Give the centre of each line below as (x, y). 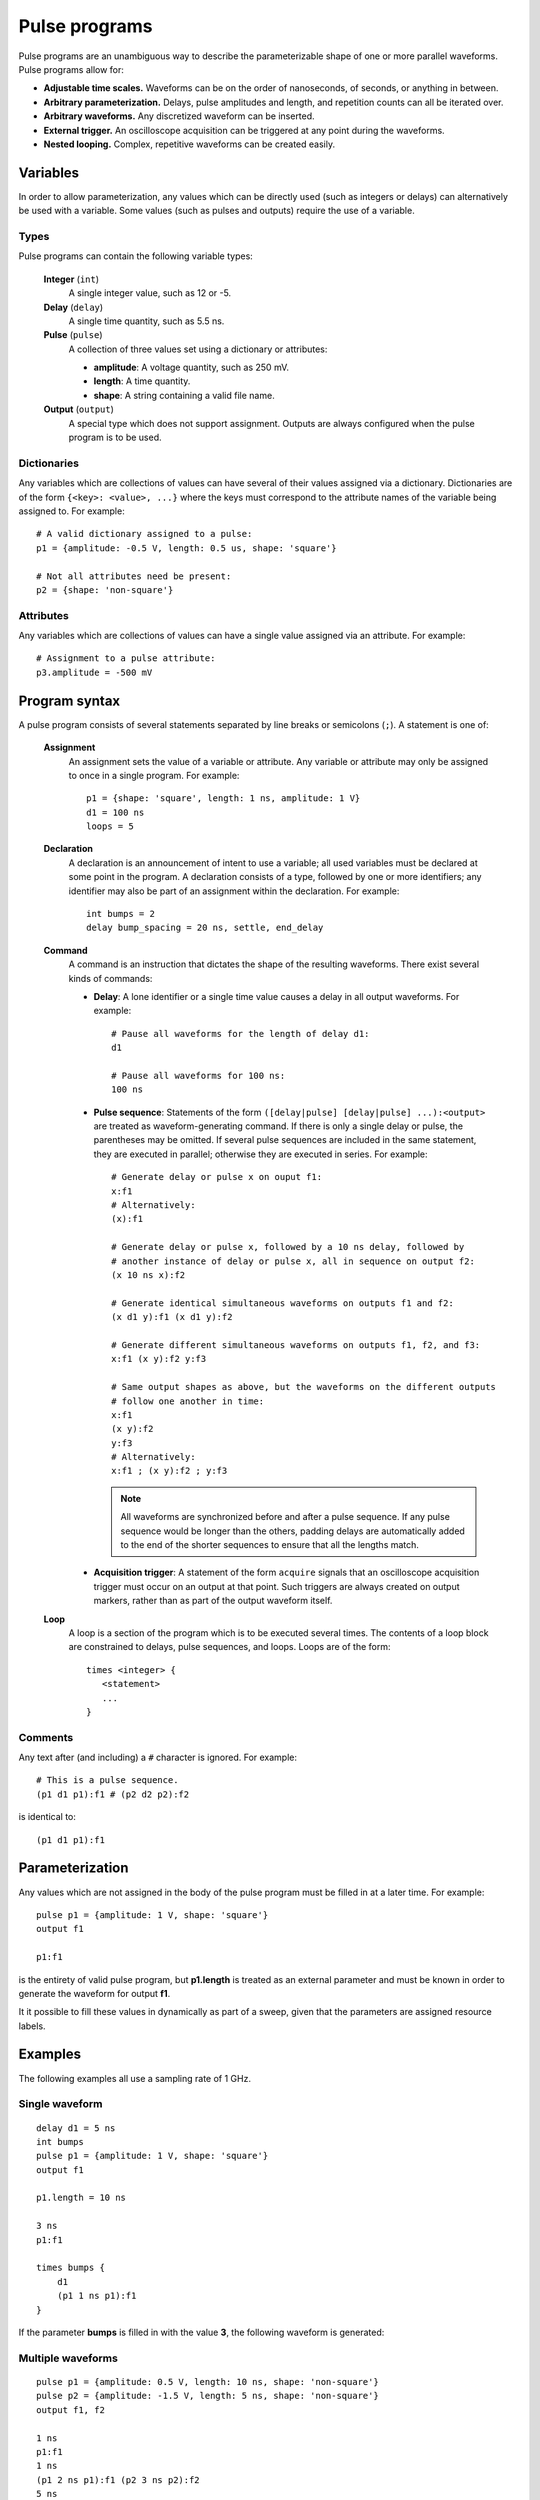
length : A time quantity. (142, 381)
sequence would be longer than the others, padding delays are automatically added (292, 1531)
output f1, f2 (70, 2409)
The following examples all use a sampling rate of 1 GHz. (135, 2078)
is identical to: (47, 1817)
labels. (32, 2026)
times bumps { (70, 2268)
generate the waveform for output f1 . (94, 1993)
